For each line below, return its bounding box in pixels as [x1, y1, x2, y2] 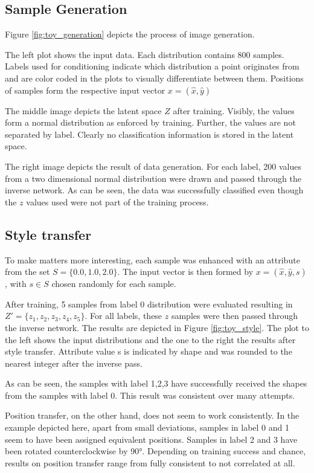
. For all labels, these [85, 309, 162, 322]
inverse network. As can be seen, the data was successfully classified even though [5, 184, 304, 196]
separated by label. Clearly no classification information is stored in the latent [5, 127, 294, 140]
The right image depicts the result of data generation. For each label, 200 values [5, 159, 301, 172]
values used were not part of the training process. [26, 195, 209, 208]
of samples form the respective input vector [5, 83, 165, 96]
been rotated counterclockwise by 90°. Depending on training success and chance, [5, 445, 306, 457]
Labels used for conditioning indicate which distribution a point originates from [5, 60, 300, 72]
